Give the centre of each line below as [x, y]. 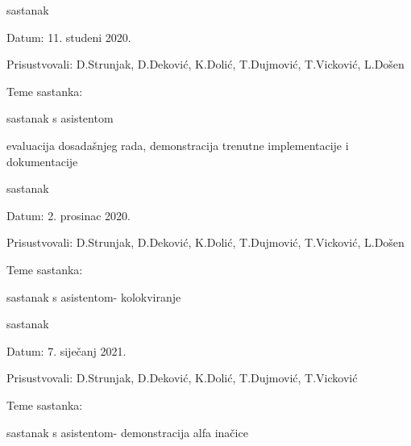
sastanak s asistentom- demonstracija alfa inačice [127, 432]
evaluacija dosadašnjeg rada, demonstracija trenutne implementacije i [178, 145]
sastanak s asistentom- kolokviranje [94, 296]
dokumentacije [42, 161]
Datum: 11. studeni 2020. [69, 37]
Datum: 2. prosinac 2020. [68, 215]
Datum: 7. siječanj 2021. [66, 350]
